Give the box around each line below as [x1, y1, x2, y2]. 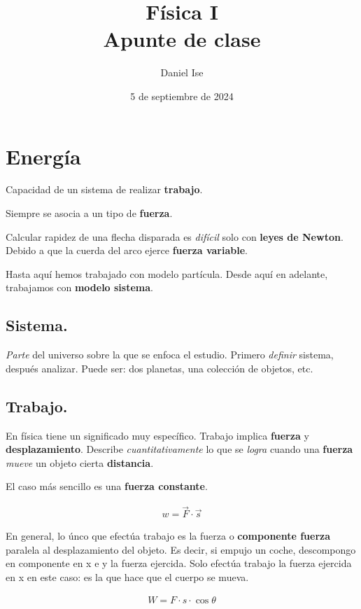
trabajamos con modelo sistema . [6, 280, 153, 295]
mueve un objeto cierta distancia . [6, 455, 154, 470]
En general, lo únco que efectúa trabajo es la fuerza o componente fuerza [6, 528, 331, 543]
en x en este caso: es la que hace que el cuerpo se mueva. [6, 570, 249, 584]
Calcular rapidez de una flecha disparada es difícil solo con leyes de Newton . [6, 229, 344, 244]
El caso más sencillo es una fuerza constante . [6, 479, 208, 493]
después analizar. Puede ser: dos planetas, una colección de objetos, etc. [6, 360, 313, 375]
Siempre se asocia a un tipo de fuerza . [6, 206, 173, 220]
